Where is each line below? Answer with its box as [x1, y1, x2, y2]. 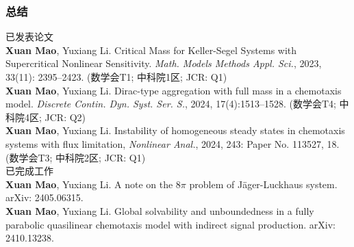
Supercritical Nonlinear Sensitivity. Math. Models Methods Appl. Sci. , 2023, [5, 56, 322, 70]
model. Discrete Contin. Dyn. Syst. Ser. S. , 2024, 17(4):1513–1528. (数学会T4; [5, 96, 336, 111]
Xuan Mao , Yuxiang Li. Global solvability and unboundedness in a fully [5, 203, 314, 218]
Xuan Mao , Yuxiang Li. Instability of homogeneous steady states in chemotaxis [5, 123, 345, 138]
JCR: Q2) [45, 109, 86, 124]
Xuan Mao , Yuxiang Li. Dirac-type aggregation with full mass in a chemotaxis [5, 83, 342, 97]
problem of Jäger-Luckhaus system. [189, 177, 338, 191]
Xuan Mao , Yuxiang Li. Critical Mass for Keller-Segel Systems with [5, 42, 297, 57]
